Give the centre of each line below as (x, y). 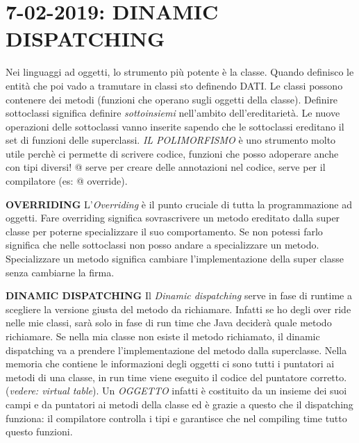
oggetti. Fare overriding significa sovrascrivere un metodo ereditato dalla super (173, 218)
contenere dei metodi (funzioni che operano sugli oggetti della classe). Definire (172, 99)
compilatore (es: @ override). (67, 181)
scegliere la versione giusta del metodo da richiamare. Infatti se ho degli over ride (178, 309)
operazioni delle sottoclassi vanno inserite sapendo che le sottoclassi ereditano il (175, 126)
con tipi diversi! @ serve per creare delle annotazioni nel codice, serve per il (166, 167)
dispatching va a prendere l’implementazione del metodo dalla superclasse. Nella (176, 350)
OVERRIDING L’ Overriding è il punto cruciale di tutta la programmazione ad (179, 204)
